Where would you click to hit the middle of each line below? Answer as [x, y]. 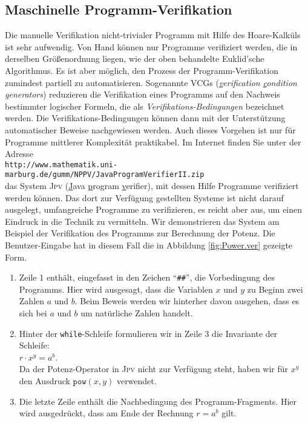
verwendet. [136, 381]
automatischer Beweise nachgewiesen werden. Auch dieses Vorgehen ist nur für [150, 129]
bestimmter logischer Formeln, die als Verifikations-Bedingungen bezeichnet [145, 106]
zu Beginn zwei [275, 289]
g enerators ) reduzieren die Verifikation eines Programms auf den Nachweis [143, 94]
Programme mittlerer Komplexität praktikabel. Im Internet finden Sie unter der [153, 142]
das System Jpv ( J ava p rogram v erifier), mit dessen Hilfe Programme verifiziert [152, 186]
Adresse [19, 154]
